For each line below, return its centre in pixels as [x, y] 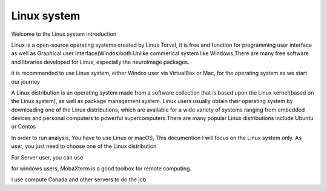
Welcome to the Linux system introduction [64, 34]
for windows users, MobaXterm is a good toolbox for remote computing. [101, 169]
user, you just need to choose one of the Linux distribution [84, 146]
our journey [26, 81]
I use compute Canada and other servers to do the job [79, 179]
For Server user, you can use [47, 157]
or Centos [24, 127]
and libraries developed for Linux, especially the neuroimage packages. [101, 62]
